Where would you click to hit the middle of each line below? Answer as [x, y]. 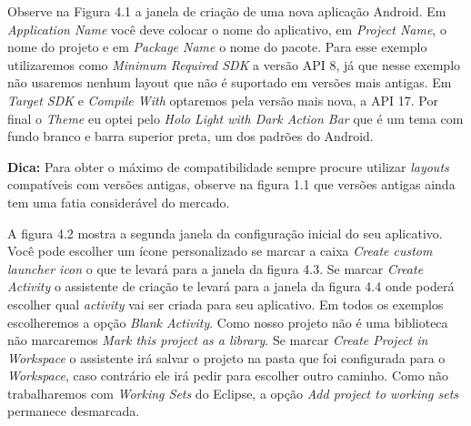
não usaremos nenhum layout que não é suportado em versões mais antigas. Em [230, 82]
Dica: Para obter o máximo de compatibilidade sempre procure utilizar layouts [228, 166]
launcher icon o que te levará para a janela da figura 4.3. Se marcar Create [215, 268]
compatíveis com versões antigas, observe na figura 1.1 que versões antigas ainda [231, 184]
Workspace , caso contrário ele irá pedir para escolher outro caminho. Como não [228, 375]
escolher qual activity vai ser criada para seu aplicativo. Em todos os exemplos [225, 304]
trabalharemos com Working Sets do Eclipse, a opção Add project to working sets [233, 393]
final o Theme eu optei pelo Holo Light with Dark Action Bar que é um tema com [235, 118]
